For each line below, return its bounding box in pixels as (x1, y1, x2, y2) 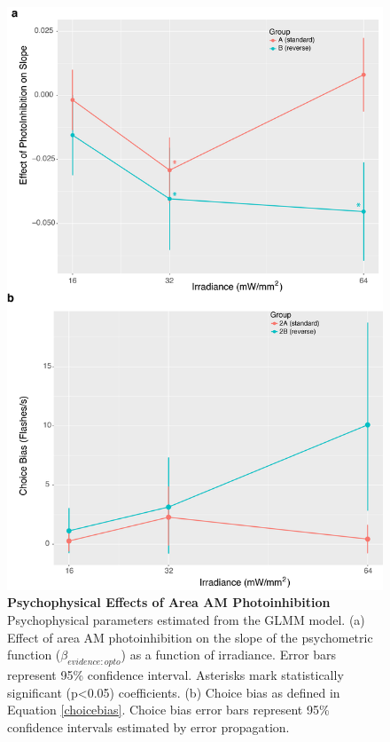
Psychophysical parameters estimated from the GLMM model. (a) (7, 611, 365, 629)
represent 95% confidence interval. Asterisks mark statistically (7, 666, 344, 684)
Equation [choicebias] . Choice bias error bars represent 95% (7, 700, 330, 719)
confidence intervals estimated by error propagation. (7, 717, 290, 736)
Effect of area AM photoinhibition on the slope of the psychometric (7, 628, 373, 646)
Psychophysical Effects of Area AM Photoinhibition (7, 593, 331, 612)
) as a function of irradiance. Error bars (121, 645, 337, 664)
